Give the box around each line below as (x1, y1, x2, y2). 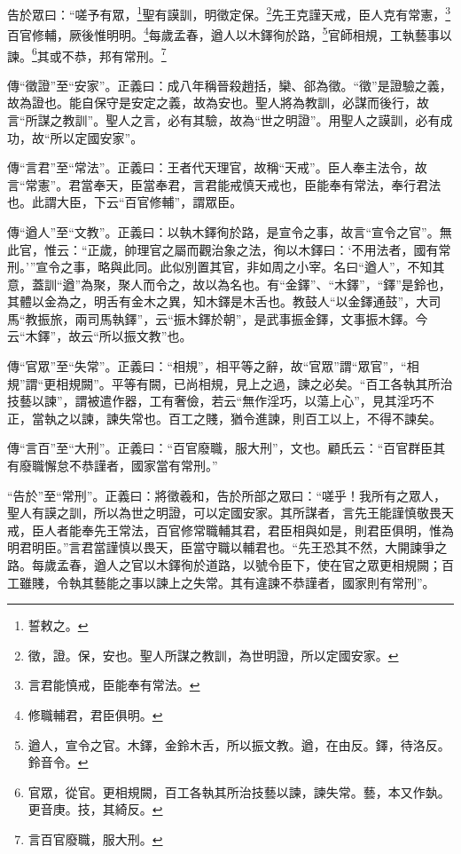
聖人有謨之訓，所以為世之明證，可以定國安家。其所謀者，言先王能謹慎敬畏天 (7, 503, 454, 522)
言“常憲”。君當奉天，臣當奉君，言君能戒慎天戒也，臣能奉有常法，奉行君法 (7, 175, 441, 194)
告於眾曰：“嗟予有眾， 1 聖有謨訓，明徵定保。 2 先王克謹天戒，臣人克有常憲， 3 (7, 3, 451, 23)
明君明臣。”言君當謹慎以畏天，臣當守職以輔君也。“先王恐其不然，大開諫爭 (7, 538, 435, 557)
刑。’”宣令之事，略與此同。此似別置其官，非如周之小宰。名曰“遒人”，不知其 (7, 257, 445, 276)
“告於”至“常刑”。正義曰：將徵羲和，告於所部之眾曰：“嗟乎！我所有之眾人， (7, 486, 447, 504)
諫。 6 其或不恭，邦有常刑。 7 (7, 43, 167, 65)
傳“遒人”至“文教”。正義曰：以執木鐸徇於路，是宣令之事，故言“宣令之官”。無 (7, 222, 452, 241)
